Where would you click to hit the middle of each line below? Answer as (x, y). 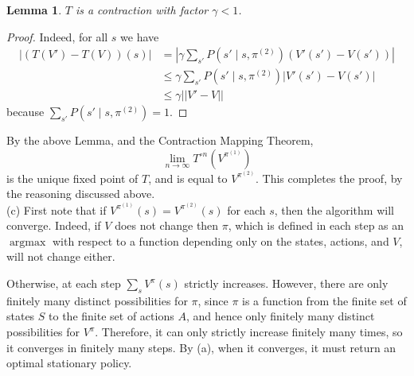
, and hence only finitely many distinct (280, 316)
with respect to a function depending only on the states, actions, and (221, 240)
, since (213, 300)
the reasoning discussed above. (81, 194)
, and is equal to (188, 178)
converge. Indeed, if (54, 225)
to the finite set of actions (111, 316)
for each (246, 209)
